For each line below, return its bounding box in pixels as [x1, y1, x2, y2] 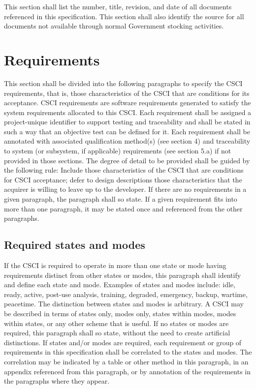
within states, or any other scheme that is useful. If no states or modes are [4, 318, 229, 328]
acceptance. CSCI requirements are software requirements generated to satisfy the [4, 97, 251, 108]
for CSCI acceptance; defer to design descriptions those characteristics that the [4, 174, 242, 184]
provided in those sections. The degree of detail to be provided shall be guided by [4, 155, 250, 165]
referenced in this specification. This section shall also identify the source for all [4, 11, 244, 21]
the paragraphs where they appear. [4, 376, 110, 386]
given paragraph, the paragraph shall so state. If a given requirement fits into [4, 194, 237, 204]
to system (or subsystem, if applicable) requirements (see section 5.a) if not [4, 146, 231, 156]
